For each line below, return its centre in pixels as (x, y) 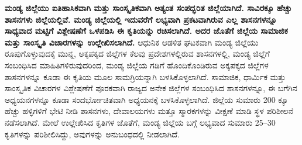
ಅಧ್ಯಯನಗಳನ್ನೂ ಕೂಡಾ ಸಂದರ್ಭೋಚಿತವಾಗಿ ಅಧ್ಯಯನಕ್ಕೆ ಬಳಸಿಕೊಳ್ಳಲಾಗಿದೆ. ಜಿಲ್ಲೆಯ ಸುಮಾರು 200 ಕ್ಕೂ (146, 99)
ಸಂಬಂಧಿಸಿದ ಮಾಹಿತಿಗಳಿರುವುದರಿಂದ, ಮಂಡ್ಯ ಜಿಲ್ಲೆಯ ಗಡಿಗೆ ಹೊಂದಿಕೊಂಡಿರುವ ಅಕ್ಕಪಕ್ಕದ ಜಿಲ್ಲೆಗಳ (137, 65)
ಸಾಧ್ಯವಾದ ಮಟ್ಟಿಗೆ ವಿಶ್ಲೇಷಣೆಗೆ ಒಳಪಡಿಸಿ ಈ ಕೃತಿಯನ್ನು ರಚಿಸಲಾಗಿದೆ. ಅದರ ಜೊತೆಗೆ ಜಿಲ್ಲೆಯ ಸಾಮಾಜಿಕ (146, 31)
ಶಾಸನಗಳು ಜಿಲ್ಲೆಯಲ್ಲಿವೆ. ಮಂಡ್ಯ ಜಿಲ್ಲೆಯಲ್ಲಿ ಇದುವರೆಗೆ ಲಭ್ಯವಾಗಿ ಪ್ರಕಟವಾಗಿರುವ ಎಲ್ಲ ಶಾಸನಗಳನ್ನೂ (141, 19)
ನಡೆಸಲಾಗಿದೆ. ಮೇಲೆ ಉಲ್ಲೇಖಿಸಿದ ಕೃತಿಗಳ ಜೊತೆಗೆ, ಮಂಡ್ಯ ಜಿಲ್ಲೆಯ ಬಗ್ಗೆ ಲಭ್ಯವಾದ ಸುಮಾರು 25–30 (140, 122)
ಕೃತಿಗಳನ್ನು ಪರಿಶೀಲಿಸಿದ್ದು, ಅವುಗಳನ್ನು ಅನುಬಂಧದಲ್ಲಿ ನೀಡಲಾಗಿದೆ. (92, 134)
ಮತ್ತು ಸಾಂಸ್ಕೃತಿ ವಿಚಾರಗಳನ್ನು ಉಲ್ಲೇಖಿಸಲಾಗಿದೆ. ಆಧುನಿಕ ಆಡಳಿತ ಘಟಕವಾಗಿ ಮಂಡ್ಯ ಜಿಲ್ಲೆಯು (132, 42)
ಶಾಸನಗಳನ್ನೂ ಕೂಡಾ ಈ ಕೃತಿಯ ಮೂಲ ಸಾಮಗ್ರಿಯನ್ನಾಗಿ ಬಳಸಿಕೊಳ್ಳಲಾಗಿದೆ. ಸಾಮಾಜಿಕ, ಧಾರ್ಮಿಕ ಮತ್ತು (145, 76)
